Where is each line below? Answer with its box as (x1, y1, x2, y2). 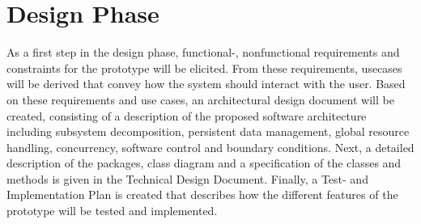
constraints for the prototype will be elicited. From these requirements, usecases (6, 59, 402, 76)
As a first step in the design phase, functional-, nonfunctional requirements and (6, 44, 400, 61)
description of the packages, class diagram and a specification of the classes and (6, 154, 402, 171)
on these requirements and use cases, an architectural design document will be (6, 91, 394, 108)
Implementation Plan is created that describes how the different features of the (6, 186, 398, 203)
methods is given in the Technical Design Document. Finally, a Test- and (6, 170, 368, 187)
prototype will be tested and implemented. (6, 202, 218, 219)
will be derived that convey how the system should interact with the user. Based (6, 75, 406, 92)
